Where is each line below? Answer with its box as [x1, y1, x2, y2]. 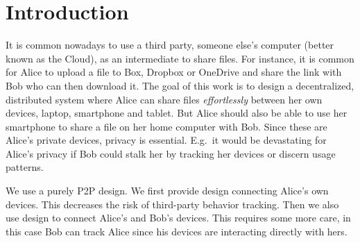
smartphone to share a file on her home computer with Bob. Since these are [6, 119, 327, 133]
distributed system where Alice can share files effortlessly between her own [6, 92, 323, 106]
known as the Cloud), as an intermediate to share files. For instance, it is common [6, 51, 354, 65]
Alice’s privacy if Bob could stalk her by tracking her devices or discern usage [6, 146, 336, 160]
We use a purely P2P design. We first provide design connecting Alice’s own [6, 183, 329, 198]
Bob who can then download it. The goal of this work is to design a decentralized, [6, 78, 354, 92]
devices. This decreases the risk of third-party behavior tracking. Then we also [6, 196, 339, 211]
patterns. [6, 160, 44, 174]
